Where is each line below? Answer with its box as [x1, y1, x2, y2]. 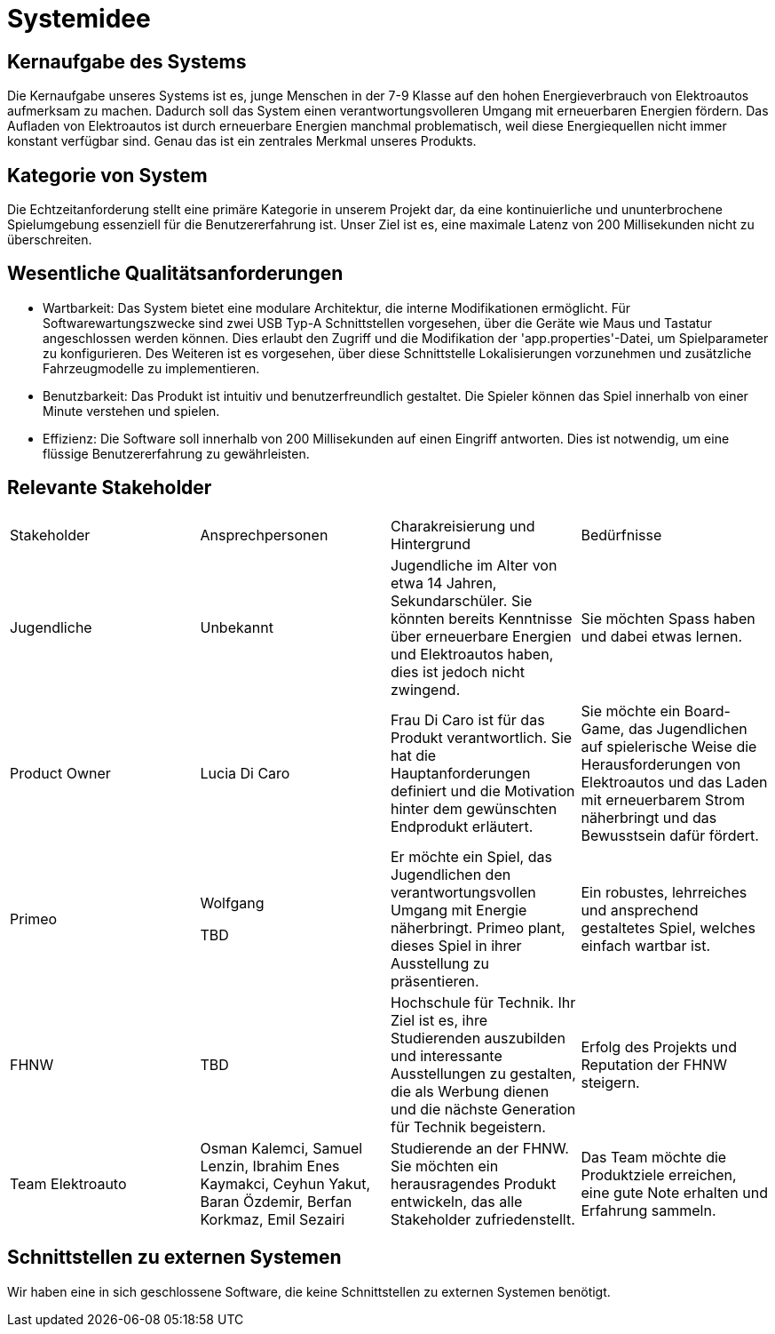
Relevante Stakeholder [7, 476, 212, 499]
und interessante [391, 1046, 502, 1065]
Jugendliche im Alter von [391, 555, 558, 574]
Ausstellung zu [391, 954, 490, 972]
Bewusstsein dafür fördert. [581, 826, 759, 844]
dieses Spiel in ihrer [391, 936, 522, 955]
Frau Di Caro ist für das [391, 710, 545, 729]
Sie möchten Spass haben [581, 609, 755, 627]
